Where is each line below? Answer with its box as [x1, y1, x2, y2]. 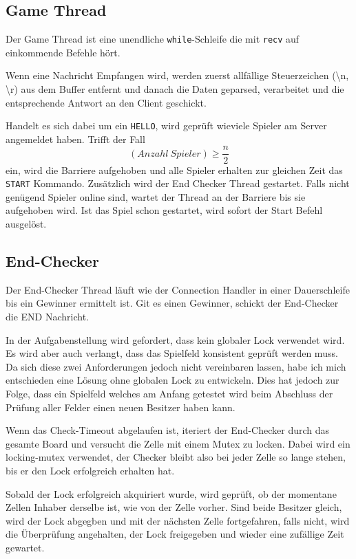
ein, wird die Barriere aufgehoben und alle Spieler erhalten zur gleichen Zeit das [6, 162, 343, 177]
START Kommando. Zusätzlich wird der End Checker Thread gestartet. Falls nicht [6, 176, 350, 190]
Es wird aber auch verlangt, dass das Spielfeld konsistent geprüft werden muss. [6, 346, 338, 360]
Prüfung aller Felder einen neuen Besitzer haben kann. [6, 399, 235, 414]
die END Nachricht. [6, 309, 89, 323]
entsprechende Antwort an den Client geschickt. [6, 95, 207, 109]
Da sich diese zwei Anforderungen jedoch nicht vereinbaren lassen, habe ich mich [6, 359, 346, 373]
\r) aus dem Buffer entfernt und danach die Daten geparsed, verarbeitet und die [6, 82, 344, 96]
